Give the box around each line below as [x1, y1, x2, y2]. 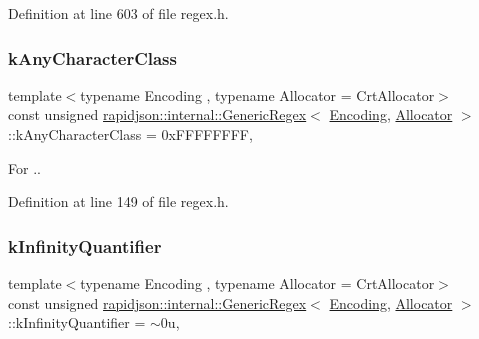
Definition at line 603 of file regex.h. [8, 3, 229, 23]
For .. [8, 157, 41, 178]
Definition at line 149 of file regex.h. [8, 191, 229, 212]
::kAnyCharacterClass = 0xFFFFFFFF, [8, 124, 253, 144]
